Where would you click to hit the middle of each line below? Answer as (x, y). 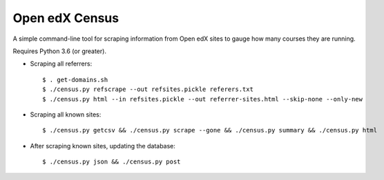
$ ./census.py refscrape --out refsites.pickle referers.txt (148, 89)
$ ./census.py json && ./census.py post (112, 162)
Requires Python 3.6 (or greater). (60, 51)
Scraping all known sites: (66, 114)
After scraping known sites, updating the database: (103, 146)
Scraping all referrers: (61, 64)
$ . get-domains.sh (75, 80)
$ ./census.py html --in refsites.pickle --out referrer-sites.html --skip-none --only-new (202, 99)
